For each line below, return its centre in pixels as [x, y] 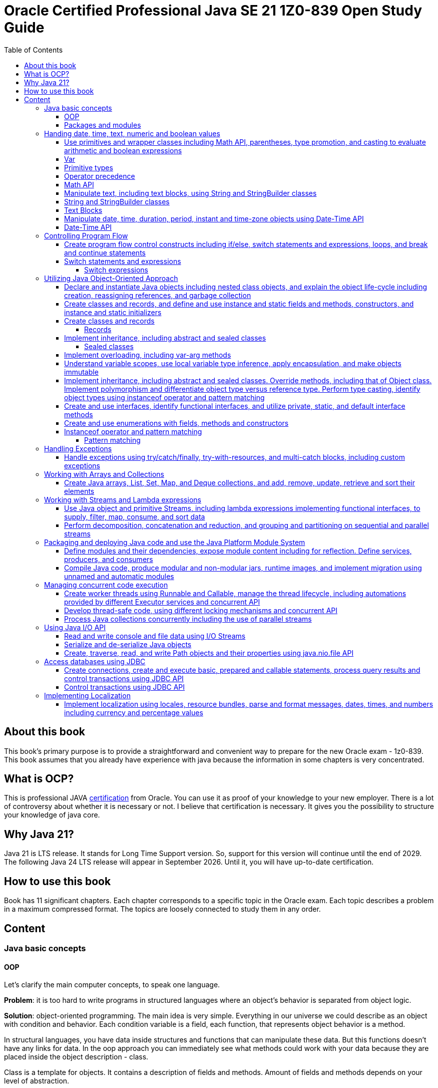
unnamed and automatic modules [119, 576]
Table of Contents [34, 50]
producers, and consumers [109, 559]
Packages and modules [103, 125]
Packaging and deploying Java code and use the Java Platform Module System [175, 542]
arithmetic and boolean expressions [123, 150]
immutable [81, 372]
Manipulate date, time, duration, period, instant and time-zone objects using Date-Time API [214, 218]
